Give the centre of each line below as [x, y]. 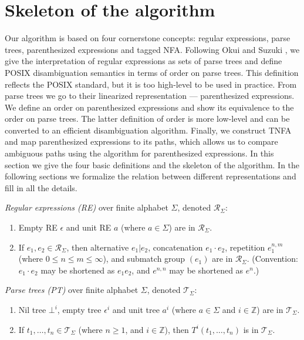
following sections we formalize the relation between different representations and [151, 176]
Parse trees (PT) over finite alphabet [72, 290]
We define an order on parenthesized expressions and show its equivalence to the [149, 107]
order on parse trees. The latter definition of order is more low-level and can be [147, 119]
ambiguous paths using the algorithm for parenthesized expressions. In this [139, 153]
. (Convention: [272, 259]
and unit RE [89, 227]
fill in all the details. [41, 187]
